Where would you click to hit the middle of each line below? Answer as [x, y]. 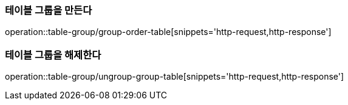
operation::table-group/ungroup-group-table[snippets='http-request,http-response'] [175, 77]
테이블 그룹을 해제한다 [53, 55]
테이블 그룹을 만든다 [49, 10]
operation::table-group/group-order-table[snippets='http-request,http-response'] [168, 32]
